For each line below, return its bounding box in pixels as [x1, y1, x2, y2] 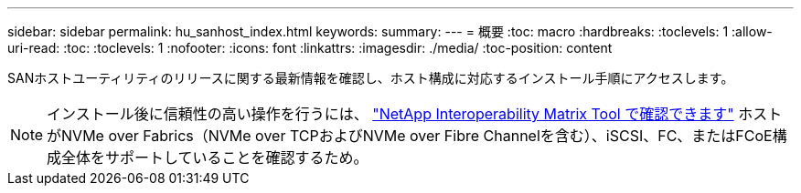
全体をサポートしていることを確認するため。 [61, 148, 368, 167]
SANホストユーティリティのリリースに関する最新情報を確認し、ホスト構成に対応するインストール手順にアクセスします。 [7, 70, 734, 86]
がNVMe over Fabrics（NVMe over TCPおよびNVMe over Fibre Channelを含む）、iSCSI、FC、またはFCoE [47, 127, 773, 145]
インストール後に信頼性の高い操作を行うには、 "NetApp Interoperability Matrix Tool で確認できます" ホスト [47, 105, 783, 123]
